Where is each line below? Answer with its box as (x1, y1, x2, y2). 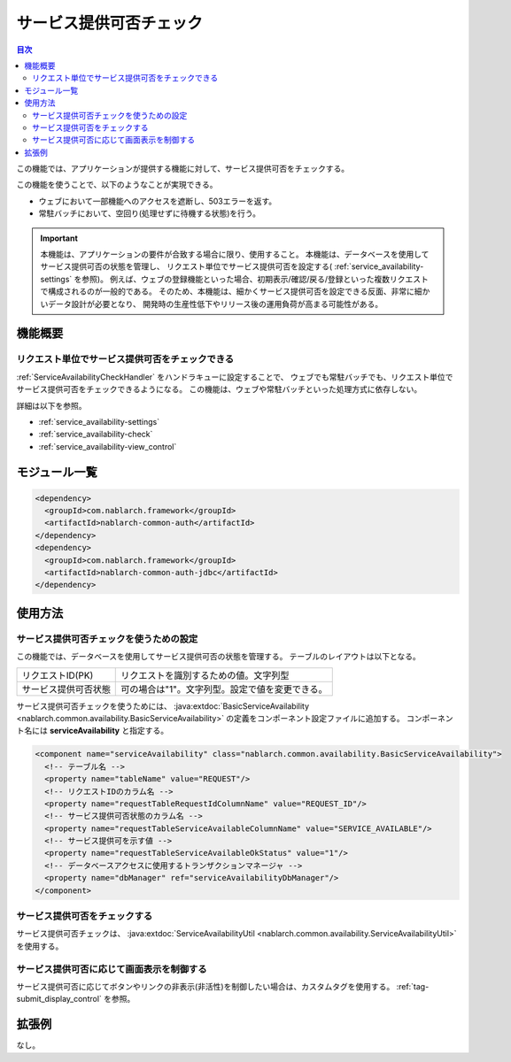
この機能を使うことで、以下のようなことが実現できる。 (16, 180, 218, 190)
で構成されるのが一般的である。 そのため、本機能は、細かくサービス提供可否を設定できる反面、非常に (40, 286, 415, 296)
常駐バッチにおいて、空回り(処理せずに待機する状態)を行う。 (38, 208, 261, 219)
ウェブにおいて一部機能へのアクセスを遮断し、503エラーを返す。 (38, 196, 277, 206)
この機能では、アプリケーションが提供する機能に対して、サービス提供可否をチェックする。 (16, 164, 350, 174)
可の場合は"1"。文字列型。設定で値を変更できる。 (120, 682, 328, 695)
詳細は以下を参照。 (16, 400, 87, 411)
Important (40, 233, 79, 243)
